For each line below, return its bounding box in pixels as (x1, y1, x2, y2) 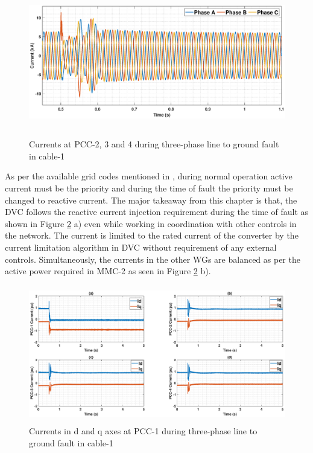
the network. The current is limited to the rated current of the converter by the (5, 229, 299, 242)
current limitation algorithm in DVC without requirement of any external (5, 241, 277, 253)
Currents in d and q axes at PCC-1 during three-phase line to (29, 425, 258, 437)
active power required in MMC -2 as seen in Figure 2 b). (5, 265, 211, 277)
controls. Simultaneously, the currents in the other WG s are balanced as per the (5, 252, 300, 265)
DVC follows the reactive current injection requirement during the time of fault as (5, 205, 309, 218)
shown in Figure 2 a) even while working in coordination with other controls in (5, 217, 297, 230)
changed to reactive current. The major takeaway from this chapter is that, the (5, 193, 297, 206)
